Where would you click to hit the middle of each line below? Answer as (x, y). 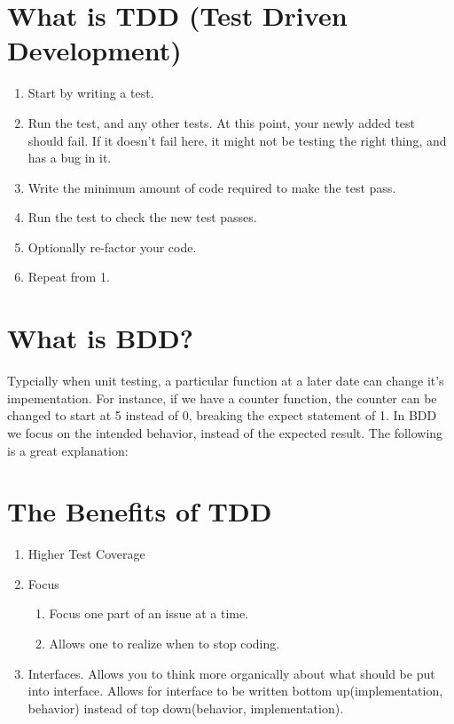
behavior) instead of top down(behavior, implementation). (186, 708)
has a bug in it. (70, 158)
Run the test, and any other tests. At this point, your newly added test (222, 122)
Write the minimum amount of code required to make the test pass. (212, 187)
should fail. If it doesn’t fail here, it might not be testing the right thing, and (237, 140)
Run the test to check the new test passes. (142, 217)
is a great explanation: (68, 450)
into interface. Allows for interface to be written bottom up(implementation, (235, 691)
